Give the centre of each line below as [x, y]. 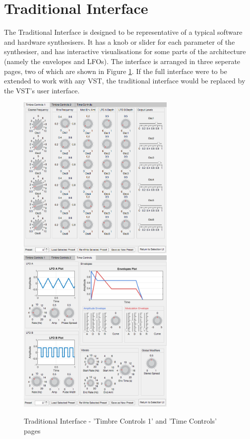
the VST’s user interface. [42, 90]
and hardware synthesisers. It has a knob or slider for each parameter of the [120, 41]
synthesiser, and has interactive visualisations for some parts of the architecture [125, 51]
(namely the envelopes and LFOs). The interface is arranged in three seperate [122, 61]
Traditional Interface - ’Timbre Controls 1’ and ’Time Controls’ [120, 421]
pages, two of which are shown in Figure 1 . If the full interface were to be [116, 71]
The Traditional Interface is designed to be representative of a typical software [123, 32]
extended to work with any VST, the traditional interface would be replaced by [125, 81]
